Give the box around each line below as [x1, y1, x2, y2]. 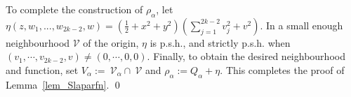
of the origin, [83, 35, 139, 50]
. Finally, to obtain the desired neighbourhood [147, 49, 345, 64]
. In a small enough [260, 17, 343, 32]
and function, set [6, 62, 79, 77]
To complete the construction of [6, 2, 143, 16]
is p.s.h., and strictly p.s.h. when [150, 35, 291, 50]
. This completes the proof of [220, 62, 345, 77]
